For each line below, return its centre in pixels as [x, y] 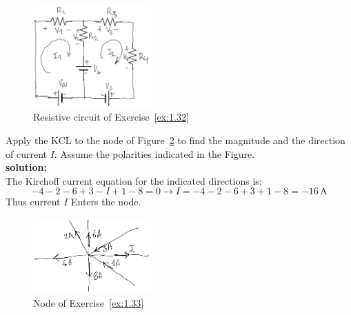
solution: [27, 167]
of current [26, 153]
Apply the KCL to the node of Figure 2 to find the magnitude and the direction [175, 140]
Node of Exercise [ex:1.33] [89, 302]
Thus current [33, 202]
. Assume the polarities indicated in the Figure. [154, 153]
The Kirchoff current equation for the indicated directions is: [134, 180]
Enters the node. [106, 202]
